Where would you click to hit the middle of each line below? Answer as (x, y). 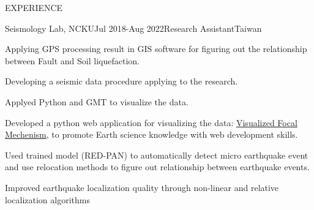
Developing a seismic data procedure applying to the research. (121, 81)
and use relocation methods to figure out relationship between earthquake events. (157, 167)
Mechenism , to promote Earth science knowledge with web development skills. (151, 134)
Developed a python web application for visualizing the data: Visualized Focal (151, 122)
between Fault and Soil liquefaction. (72, 60)
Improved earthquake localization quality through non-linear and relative (142, 187)
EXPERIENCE (34, 7)
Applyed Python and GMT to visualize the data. (97, 101)
